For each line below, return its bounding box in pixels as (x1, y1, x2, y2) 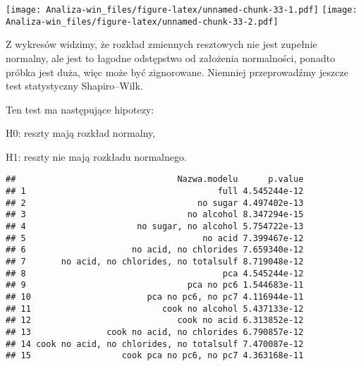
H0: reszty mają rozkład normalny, (6, 126, 156, 140)
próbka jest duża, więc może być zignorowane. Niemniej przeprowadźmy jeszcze (6, 64, 348, 79)
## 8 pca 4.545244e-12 (6, 268, 304, 279)
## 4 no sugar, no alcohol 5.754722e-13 (6, 221, 304, 232)
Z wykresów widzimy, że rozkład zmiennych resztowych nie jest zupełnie (6, 37, 317, 51)
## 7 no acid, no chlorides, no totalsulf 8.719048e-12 (6, 257, 304, 267)
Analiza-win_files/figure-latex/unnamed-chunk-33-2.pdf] (6, 16, 279, 27)
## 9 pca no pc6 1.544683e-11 (6, 280, 304, 291)
